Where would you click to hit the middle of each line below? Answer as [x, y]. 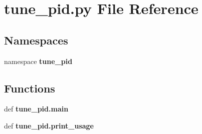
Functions [30, 88]
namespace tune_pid [38, 61]
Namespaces [36, 40]
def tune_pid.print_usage [49, 125]
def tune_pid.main [36, 109]
